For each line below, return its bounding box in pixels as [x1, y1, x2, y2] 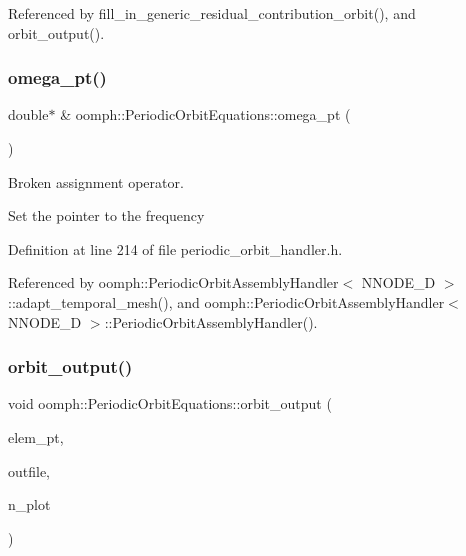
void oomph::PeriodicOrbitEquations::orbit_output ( [8, 393, 332, 414]
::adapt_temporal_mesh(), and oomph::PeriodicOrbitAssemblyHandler [8, 291, 445, 312]
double [8, 104, 49, 125]
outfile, [8, 460, 51, 481]
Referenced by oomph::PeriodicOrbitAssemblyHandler [8, 272, 339, 293]
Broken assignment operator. [8, 171, 184, 192]
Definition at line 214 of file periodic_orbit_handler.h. [8, 238, 343, 259]
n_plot [8, 494, 51, 515]
